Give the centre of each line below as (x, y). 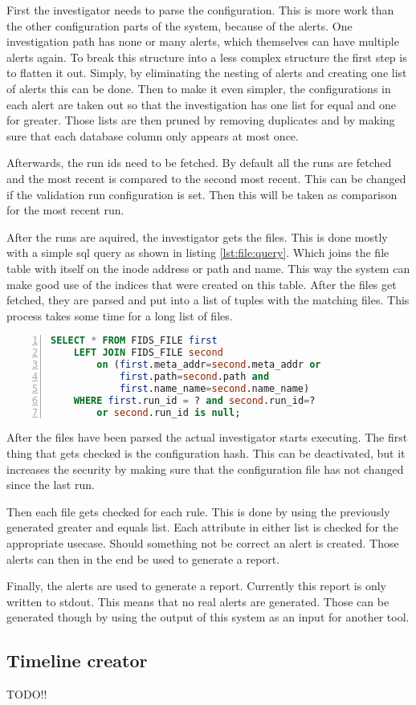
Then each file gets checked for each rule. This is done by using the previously (198, 511)
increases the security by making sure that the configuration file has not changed (205, 469)
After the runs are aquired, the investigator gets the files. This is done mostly (197, 236)
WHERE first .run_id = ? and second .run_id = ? (194, 400)
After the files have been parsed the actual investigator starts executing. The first (207, 437)
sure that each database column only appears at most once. (153, 135)
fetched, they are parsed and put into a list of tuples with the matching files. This (208, 300)
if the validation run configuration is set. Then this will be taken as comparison (202, 194)
